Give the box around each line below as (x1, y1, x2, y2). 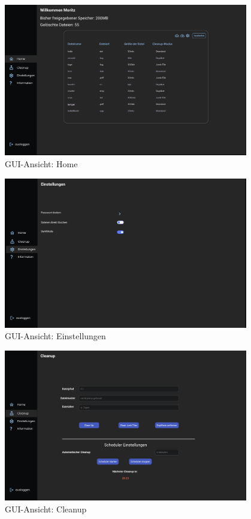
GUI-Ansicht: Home (5, 157, 78, 170)
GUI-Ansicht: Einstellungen (5, 330, 106, 342)
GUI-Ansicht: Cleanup (5, 502, 87, 515)
